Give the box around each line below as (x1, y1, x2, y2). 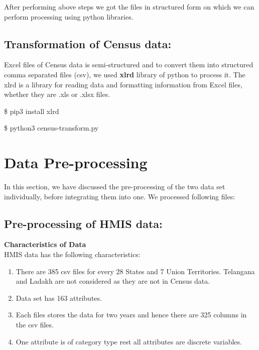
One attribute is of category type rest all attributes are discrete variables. (16, 336, 242, 346)
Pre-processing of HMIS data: (4, 215, 163, 231)
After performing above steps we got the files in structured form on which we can (4, 2, 254, 12)
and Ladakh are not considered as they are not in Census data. (16, 276, 210, 286)
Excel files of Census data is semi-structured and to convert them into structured (4, 59, 253, 70)
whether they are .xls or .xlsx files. (4, 89, 110, 99)
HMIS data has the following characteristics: (4, 249, 141, 260)
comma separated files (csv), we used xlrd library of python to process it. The (4, 69, 245, 79)
